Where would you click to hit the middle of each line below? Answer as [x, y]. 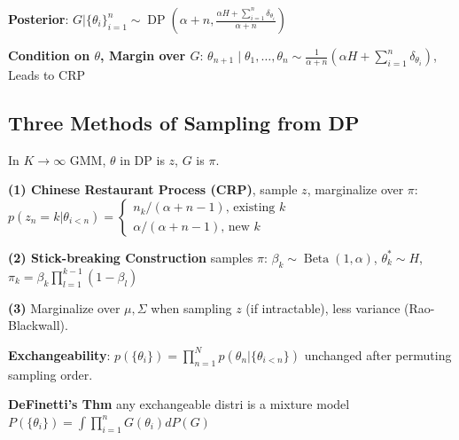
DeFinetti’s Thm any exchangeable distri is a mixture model [179, 404]
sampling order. [51, 374]
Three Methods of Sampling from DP [184, 122]
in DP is [142, 159]
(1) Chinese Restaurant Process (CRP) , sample [153, 189]
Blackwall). [38, 325]
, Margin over [143, 55]
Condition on [49, 55]
